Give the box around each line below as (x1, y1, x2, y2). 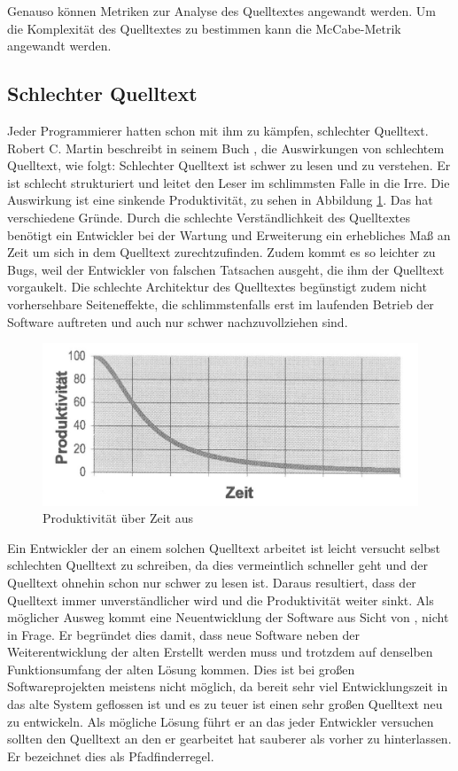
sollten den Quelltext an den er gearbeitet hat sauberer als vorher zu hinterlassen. (7, 729, 452, 748)
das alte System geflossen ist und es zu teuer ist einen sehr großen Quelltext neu (7, 695, 443, 713)
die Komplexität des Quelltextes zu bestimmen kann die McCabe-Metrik (7, 19, 401, 37)
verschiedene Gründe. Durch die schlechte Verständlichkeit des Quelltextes (7, 207, 411, 226)
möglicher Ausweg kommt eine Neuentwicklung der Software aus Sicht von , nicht (7, 608, 449, 627)
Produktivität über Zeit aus (43, 509, 193, 527)
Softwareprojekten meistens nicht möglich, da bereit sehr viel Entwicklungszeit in (7, 677, 448, 696)
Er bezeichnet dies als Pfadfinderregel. (7, 746, 214, 765)
